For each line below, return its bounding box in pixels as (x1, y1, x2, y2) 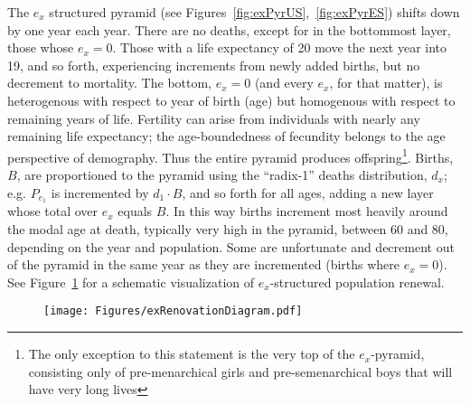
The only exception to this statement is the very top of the (28, 344, 355, 363)
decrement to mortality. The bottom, (7, 73, 212, 92)
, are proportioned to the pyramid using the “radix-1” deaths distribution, (16, 165, 428, 183)
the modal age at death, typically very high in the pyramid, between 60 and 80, (7, 220, 448, 239)
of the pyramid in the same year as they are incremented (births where (7, 255, 400, 274)
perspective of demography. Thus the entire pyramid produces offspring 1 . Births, (7, 145, 454, 166)
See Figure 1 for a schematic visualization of (7, 272, 255, 291)
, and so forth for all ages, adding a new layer (182, 183, 434, 202)
